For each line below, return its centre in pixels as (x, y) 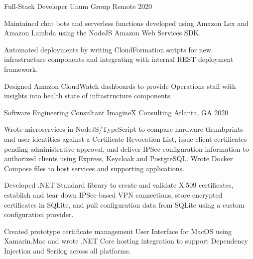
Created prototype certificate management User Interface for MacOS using (118, 231)
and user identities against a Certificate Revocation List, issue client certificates (126, 138)
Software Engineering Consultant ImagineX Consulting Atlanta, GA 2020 (116, 112)
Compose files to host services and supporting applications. (94, 168)
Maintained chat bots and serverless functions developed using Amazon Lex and (126, 23)
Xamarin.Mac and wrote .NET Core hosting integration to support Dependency (126, 241)
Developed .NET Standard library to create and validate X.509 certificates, (119, 185)
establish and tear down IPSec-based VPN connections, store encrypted (113, 194)
